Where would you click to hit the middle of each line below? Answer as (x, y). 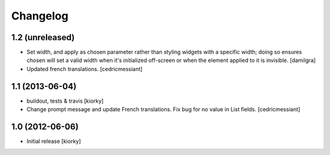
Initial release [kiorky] (54, 141)
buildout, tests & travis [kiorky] (65, 101)
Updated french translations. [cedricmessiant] (85, 69)
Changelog (40, 16)
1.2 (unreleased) (43, 37)
